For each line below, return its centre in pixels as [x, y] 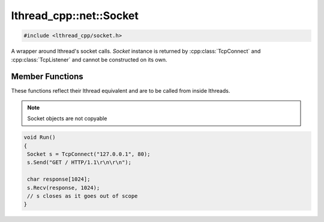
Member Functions [47, 77]
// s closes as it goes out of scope [82, 196]
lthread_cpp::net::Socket [75, 16]
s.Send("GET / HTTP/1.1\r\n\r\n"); [79, 162]
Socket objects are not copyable [67, 118]
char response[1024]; [59, 179]
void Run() [40, 137]
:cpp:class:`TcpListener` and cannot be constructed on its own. [89, 59]
